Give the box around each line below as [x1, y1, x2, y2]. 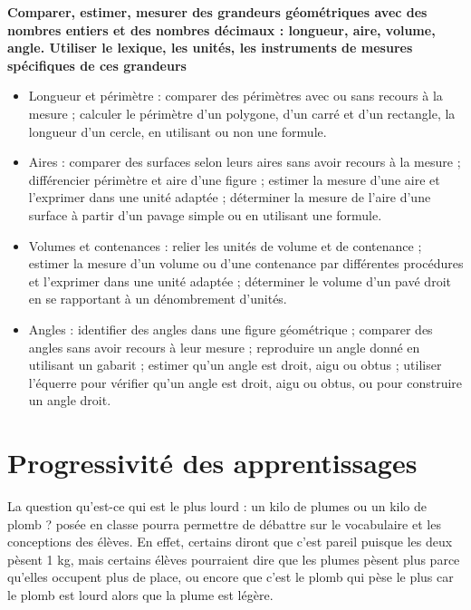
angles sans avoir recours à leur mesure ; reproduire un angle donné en [28, 337, 420, 356]
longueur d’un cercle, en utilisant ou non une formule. [28, 121, 327, 140]
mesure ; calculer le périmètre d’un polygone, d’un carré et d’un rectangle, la [28, 103, 456, 122]
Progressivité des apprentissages [7, 444, 418, 481]
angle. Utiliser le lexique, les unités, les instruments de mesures [7, 38, 413, 57]
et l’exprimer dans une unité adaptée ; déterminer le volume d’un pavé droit [28, 271, 451, 290]
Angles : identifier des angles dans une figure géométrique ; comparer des [28, 319, 433, 338]
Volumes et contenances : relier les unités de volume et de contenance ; [28, 236, 422, 255]
